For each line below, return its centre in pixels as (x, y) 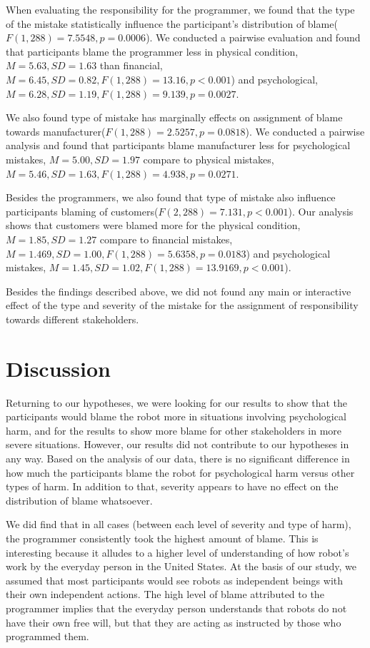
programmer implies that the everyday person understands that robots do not (176, 608)
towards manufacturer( (56, 131)
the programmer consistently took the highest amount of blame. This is (162, 538)
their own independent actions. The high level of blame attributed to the (165, 594)
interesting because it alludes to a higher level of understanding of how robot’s (177, 552)
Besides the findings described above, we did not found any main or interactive (179, 291)
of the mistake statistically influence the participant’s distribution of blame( (172, 23)
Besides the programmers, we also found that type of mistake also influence (171, 197)
